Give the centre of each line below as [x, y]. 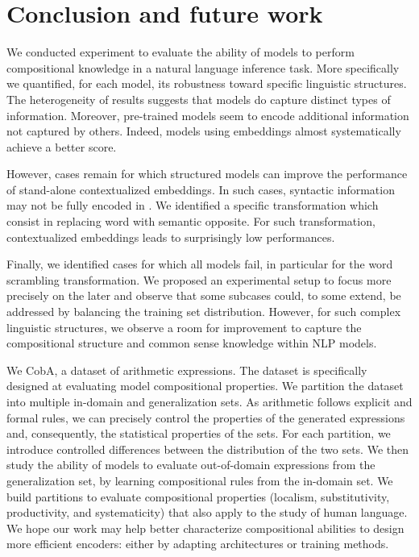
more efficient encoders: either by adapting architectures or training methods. [198, 544]
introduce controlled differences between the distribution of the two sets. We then [207, 449]
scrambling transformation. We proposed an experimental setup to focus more [199, 279]
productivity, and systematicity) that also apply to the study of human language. [207, 512]
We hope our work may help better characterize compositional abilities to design [205, 528]
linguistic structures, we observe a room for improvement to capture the [184, 327]
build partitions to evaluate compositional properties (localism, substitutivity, [198, 496]
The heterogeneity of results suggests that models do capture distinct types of [199, 99]
